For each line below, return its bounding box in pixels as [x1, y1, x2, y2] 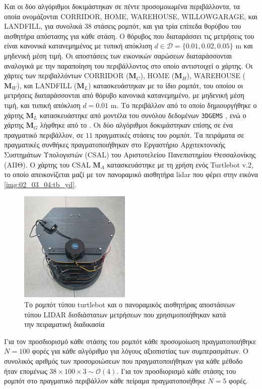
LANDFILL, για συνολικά [4, 21, 83, 31]
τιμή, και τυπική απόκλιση [4, 99, 81, 110]
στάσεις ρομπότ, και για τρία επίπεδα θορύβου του [94, 21, 241, 31]
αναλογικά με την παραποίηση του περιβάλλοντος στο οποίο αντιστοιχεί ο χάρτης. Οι [4, 60, 253, 71]
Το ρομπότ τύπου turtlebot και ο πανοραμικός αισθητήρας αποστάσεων [24, 299, 235, 309]
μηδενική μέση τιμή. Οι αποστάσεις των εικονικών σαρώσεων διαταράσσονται [4, 50, 232, 61]
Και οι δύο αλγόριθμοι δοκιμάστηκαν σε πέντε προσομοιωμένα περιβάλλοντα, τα [4, 1, 240, 11]
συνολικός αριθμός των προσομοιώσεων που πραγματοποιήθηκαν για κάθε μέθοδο [4, 355, 243, 366]
